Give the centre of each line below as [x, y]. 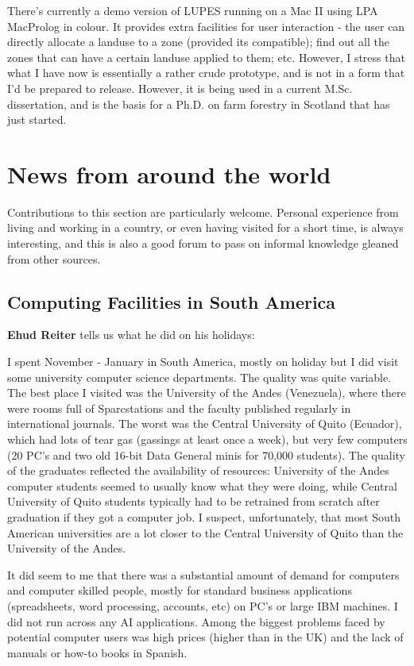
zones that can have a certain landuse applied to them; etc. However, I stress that [206, 57]
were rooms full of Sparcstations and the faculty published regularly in [179, 408]
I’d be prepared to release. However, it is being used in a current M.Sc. [180, 88]
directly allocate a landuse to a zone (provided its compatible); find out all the [198, 42]
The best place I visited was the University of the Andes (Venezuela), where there [207, 393]
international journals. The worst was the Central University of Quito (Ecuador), [205, 423]
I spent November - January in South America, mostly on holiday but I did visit [203, 362]
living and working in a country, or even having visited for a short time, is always [205, 227]
